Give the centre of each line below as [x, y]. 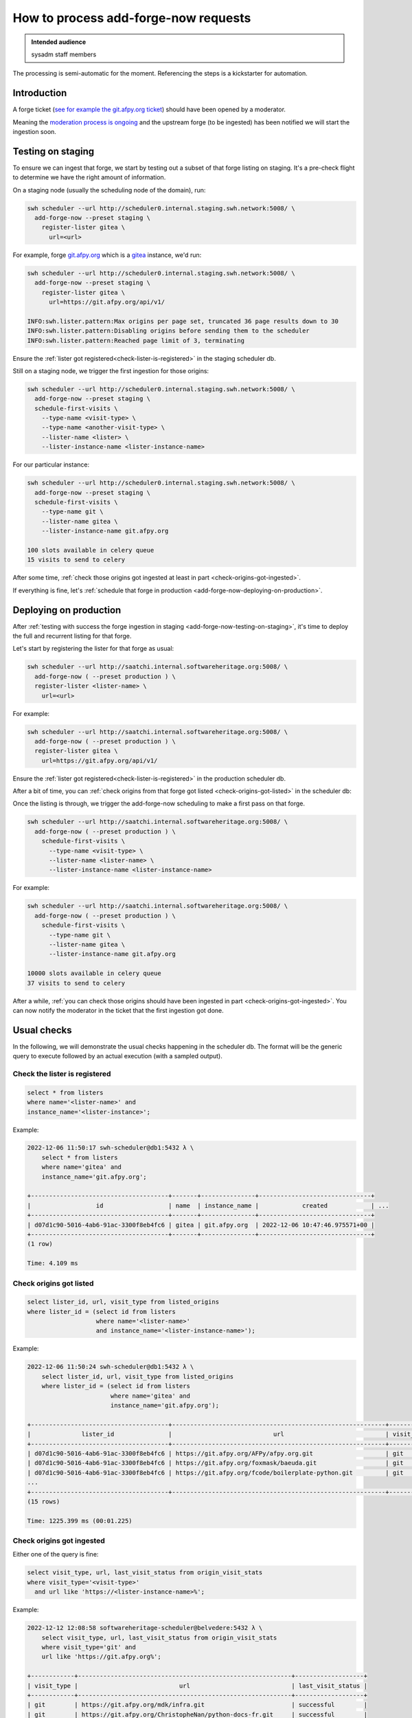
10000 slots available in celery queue [94, 973]
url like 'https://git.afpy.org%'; [101, 1657]
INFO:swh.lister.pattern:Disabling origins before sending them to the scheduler [169, 331]
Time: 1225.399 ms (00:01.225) [80, 1521]
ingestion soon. [34, 132]
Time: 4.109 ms [53, 1263]
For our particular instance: [51, 465]
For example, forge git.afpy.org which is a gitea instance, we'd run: [107, 255]
